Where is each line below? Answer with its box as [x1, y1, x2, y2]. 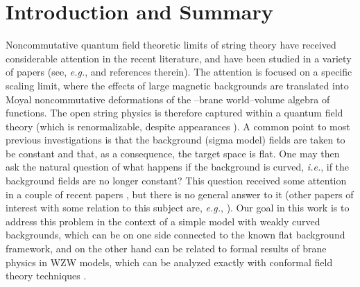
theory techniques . [6, 268, 87, 283]
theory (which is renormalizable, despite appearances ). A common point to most [6, 119, 350, 133]
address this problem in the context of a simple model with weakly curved [6, 214, 320, 228]
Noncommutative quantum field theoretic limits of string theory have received [6, 37, 336, 52]
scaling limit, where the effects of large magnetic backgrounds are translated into [6, 78, 349, 92]
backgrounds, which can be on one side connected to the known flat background [6, 227, 345, 242]
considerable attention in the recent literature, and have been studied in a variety [6, 51, 352, 65]
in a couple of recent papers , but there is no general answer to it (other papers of [6, 186, 354, 201]
